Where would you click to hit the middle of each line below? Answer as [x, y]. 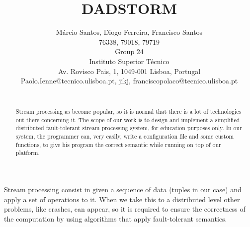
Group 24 [129, 51]
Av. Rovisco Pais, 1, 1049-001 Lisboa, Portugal [129, 71]
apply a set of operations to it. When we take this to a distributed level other [122, 199]
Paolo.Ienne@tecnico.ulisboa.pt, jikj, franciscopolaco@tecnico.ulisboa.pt [129, 81]
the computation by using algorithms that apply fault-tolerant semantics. [116, 218]
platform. [28, 153]
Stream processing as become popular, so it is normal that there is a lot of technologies [128, 112]
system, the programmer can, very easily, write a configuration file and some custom [125, 136]
